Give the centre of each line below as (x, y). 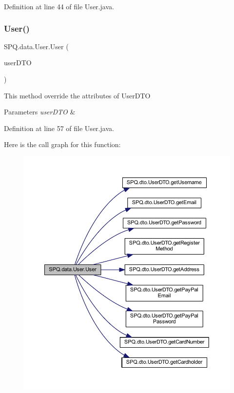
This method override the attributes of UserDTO (77, 95)
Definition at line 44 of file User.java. (59, 6)
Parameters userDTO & (40, 112)
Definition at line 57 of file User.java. (59, 128)
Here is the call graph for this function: (62, 144)
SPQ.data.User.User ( (36, 46)
